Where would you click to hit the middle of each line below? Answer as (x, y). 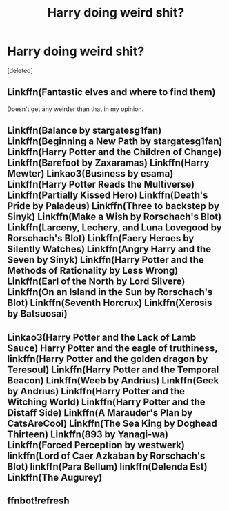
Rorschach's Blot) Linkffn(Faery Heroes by (101, 238)
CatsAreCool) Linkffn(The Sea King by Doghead (112, 423)
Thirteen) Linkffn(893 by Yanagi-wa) (88, 434)
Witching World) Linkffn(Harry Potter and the (106, 402)
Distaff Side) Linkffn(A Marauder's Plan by (100, 413)
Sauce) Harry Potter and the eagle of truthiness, (112, 348)
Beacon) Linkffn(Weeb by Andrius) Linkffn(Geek (113, 380)
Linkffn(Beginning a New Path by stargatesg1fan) (115, 142)
